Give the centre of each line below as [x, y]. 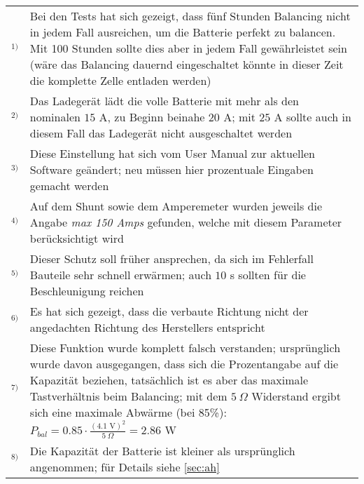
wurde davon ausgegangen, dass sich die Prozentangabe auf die [184, 364]
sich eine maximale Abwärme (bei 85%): [128, 412]
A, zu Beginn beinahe [152, 117]
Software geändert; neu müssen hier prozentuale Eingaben [171, 169]
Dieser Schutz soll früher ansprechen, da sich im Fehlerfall [171, 258]
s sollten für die [268, 275]
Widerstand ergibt [296, 396]
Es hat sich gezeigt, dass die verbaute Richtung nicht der [169, 311]
